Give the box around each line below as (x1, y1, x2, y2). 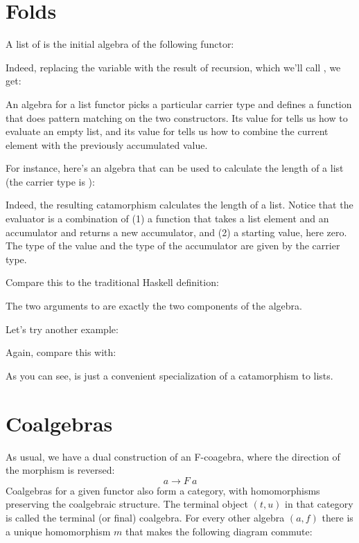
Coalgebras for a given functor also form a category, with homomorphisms (6, 483, 320, 497)
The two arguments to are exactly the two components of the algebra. (6, 299, 302, 313)
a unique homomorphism (6, 524, 111, 538)
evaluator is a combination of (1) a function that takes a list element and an (6, 211, 329, 226)
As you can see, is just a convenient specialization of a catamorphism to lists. (6, 368, 333, 382)
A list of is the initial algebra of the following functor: (6, 37, 234, 51)
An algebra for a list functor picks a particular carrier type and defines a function (6, 96, 352, 111)
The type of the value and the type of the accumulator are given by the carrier (6, 238, 340, 253)
